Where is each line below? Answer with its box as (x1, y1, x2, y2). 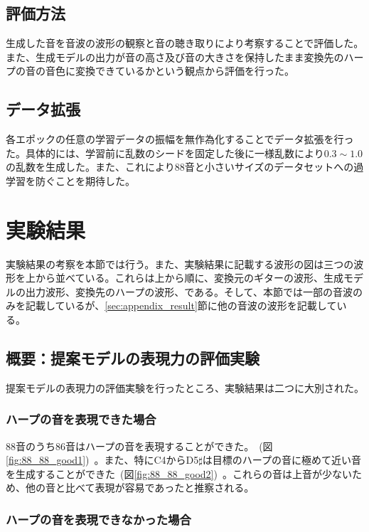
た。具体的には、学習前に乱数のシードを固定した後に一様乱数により (6, 145, 324, 160)
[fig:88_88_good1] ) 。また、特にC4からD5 (6, 452, 199, 467)
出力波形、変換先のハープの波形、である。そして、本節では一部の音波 (25, 284, 353, 299)
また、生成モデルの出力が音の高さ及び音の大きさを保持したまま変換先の (6, 49, 344, 64)
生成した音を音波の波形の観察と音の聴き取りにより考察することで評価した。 (6, 36, 364, 50)
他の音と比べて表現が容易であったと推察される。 (25, 480, 255, 495)
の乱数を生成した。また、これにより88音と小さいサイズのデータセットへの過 (6, 159, 364, 174)
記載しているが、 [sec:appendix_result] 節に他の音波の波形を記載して (25, 298, 337, 313)
